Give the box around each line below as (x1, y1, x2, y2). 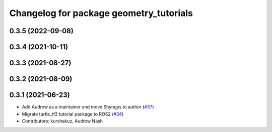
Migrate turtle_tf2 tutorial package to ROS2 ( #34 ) (22, 111, 124, 117)
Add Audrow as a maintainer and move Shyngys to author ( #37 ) (22, 104, 154, 110)
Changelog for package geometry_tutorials (9, 8, 193, 19)
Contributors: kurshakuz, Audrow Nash (22, 118, 103, 124)
